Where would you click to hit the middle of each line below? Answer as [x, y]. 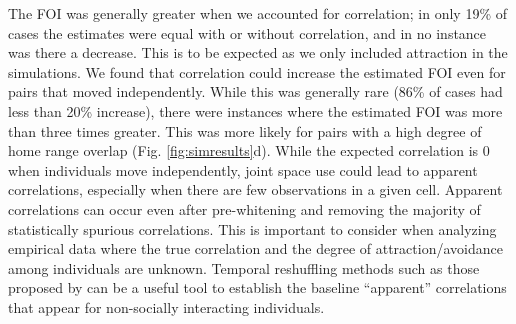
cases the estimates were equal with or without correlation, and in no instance [247, 32]
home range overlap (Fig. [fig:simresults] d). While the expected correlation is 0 [249, 150]
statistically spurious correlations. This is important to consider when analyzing [252, 228]
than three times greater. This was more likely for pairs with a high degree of [245, 130]
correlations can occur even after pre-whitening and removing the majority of [244, 208]
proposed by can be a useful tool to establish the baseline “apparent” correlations [257, 287]
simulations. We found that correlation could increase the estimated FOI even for [257, 71]
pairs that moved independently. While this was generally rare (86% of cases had [255, 91]
